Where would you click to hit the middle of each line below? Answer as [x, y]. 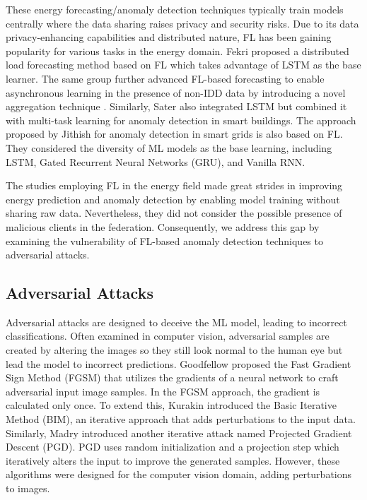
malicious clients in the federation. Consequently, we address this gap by [163, 226]
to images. [28, 488]
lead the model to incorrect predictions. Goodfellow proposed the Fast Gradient [179, 363]
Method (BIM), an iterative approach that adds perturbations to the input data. [181, 419]
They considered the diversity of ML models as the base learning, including [169, 147]
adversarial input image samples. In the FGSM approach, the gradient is [163, 391]
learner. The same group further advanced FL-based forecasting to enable [165, 78]
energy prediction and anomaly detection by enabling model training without [173, 199]
